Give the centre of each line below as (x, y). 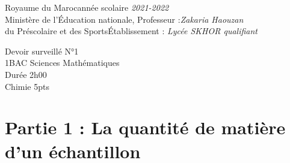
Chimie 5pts (27, 86)
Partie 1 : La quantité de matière (145, 127)
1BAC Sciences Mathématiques (62, 63)
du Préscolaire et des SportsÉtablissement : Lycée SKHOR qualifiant (131, 31)
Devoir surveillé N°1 (42, 51)
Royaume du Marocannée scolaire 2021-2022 (87, 7)
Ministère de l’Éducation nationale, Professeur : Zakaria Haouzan (124, 19)
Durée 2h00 (26, 74)
